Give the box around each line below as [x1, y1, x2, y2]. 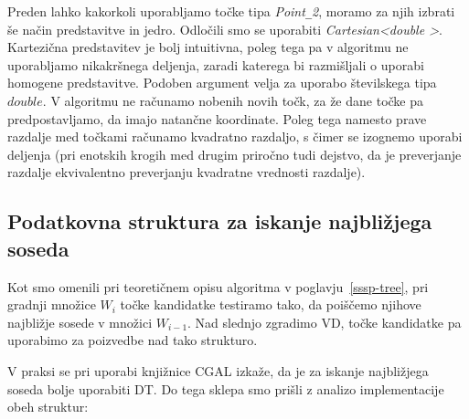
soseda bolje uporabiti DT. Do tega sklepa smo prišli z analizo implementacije [7, 379, 444, 398]
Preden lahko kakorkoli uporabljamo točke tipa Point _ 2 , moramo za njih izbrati [7, 2, 455, 20]
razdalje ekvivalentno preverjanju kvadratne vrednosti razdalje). [7, 162, 366, 182]
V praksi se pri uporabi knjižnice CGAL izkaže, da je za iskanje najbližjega [7, 361, 429, 380]
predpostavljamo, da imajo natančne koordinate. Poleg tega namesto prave [7, 109, 427, 128]
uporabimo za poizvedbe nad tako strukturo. [7, 330, 258, 350]
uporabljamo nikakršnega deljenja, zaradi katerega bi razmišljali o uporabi [7, 55, 424, 74]
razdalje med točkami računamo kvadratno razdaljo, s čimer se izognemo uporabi [7, 127, 463, 146]
